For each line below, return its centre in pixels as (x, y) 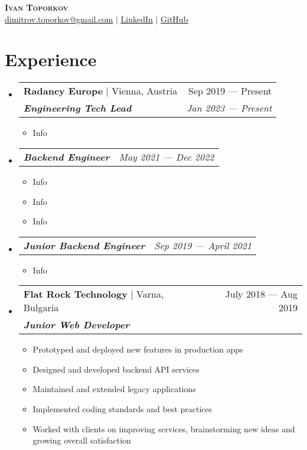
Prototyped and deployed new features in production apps (138, 349)
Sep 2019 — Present (230, 91)
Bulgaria (41, 308)
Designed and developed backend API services (116, 369)
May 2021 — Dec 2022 (166, 156)
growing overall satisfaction (82, 440)
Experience (51, 59)
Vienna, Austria (145, 91)
